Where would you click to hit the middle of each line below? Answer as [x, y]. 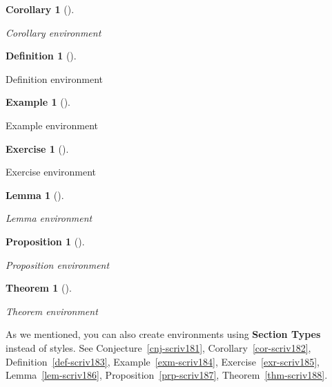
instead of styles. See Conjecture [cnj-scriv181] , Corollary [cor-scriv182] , [158, 347]
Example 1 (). [38, 102]
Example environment [52, 125]
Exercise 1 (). [37, 148]
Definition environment [55, 78]
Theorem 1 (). [39, 288]
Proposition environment [58, 264]
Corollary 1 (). [40, 9]
